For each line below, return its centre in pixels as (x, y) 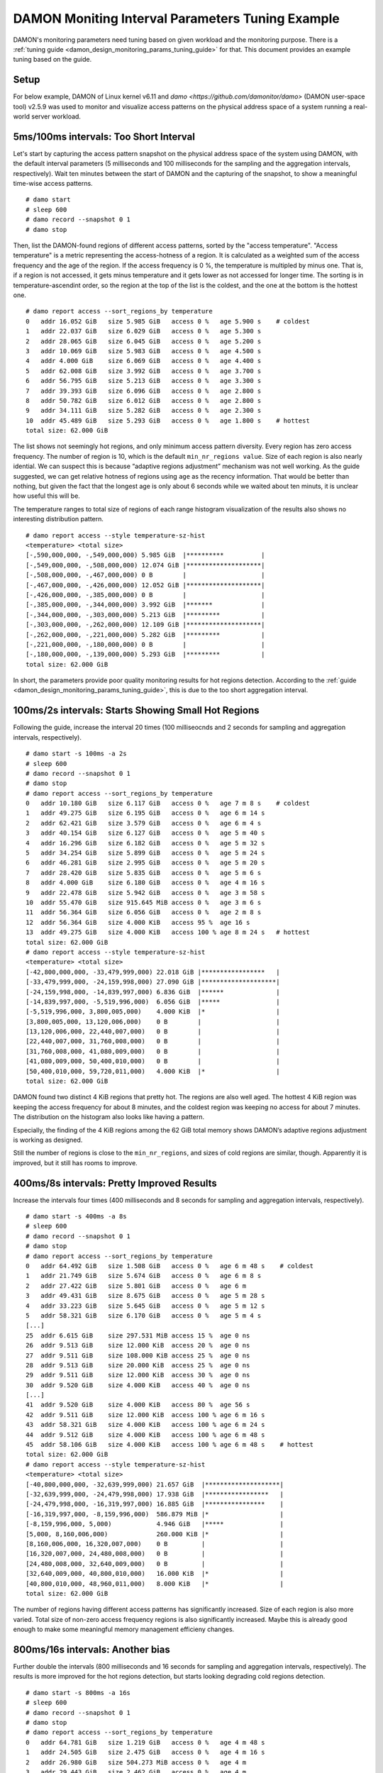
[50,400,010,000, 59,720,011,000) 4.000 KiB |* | (153, 1071)
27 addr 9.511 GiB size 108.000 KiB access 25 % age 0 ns (138, 1355)
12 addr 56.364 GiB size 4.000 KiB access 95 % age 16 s (138, 922)
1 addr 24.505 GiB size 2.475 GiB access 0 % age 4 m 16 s (145, 1752)
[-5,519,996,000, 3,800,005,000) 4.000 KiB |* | (153, 1012)
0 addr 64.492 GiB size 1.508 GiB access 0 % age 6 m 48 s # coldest (170, 1266)
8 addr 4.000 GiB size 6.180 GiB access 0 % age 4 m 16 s (145, 883)
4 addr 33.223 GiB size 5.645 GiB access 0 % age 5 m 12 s (145, 1306)
